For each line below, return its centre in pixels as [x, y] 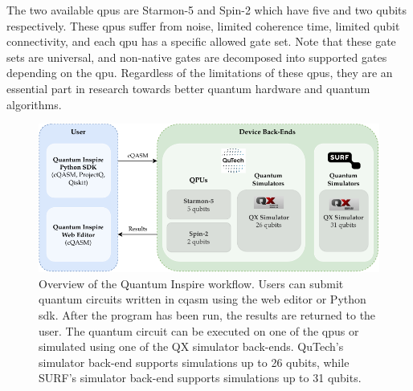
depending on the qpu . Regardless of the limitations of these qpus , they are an [200, 73]
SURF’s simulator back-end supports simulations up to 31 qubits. [200, 378]
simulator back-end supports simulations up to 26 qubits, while [194, 362]
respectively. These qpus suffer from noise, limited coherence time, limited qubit [203, 25]
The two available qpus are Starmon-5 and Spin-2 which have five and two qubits [207, 10]
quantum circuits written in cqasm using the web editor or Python [202, 299]
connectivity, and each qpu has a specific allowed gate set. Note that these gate [201, 41]
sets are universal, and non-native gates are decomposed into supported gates [197, 57]
